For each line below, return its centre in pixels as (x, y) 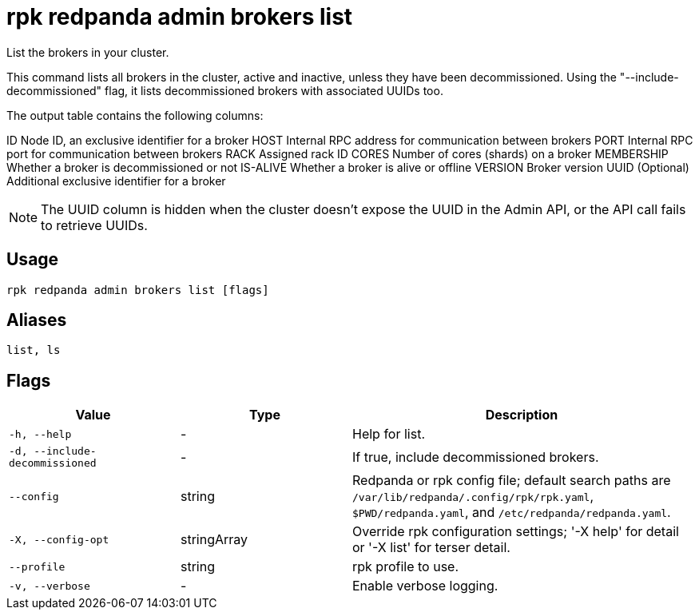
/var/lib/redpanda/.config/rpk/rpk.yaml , (473, 497)
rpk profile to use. (406, 567)
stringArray (214, 540)
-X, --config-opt (59, 539)
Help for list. (389, 434)
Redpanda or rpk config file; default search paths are (512, 481)
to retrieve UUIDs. (94, 225)
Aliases (37, 320)
